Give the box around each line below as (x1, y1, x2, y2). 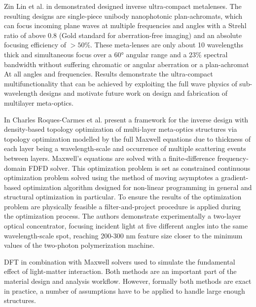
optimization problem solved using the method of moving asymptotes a (4, 172, 219, 183)
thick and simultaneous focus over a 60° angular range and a (4, 49, 187, 59)
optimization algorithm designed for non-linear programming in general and (23, 182, 252, 192)
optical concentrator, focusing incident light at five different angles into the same (4, 221, 248, 231)
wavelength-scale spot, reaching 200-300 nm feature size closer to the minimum (4, 230, 243, 240)
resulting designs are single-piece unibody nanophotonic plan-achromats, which (4, 10, 243, 21)
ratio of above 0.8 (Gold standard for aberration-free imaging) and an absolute (4, 30, 242, 40)
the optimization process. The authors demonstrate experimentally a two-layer (4, 211, 241, 221)
